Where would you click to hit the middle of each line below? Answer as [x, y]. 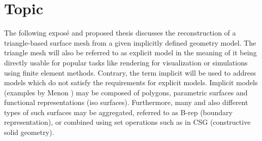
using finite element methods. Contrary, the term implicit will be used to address [130, 72]
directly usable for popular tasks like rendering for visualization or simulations [126, 62]
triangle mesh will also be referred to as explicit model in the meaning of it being [130, 52]
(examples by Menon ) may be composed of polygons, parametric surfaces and [126, 92]
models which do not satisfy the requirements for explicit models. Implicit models [131, 82]
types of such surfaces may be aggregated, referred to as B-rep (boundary [119, 112]
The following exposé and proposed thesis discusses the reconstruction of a [120, 33]
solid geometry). [29, 132]
